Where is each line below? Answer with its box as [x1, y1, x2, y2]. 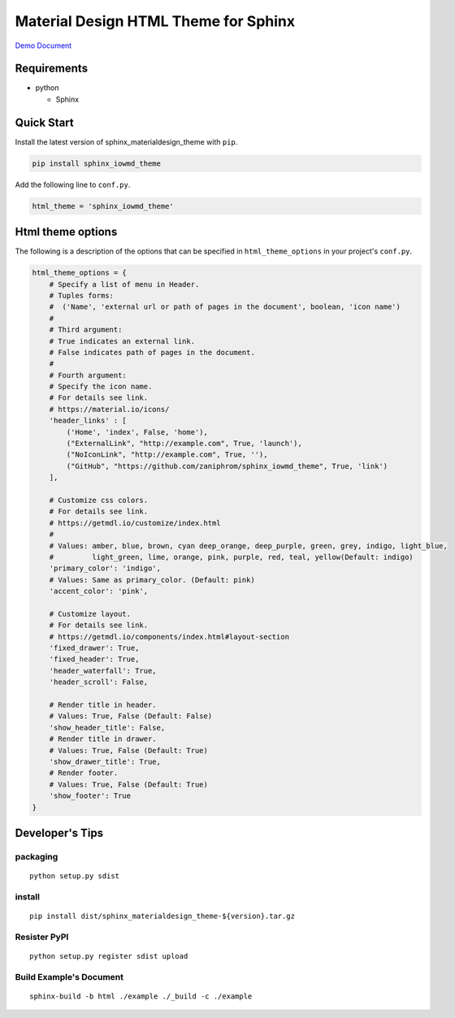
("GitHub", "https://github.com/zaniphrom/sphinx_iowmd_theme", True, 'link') [66, 461, 388, 470]
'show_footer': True [49, 791, 132, 800]
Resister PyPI [15, 931, 69, 942]
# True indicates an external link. [49, 336, 195, 345]
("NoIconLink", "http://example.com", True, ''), [66, 450, 268, 459]
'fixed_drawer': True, [49, 643, 140, 653]
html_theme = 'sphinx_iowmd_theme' [32, 201, 174, 210]
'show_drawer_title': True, [49, 756, 162, 766]
